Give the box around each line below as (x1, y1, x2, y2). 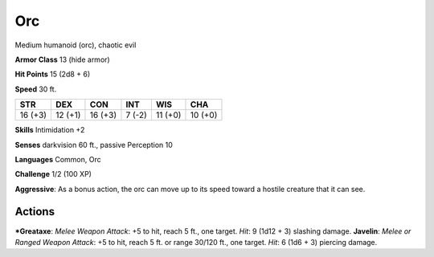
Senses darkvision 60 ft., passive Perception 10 (14, 140, 173, 149)
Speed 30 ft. (14, 84, 57, 94)
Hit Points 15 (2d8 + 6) (14, 69, 91, 80)
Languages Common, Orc (14, 154, 101, 164)
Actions (14, 205, 55, 218)
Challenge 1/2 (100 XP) (14, 169, 92, 179)
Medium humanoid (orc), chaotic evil (14, 40, 137, 50)
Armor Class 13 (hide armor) (14, 55, 110, 64)
